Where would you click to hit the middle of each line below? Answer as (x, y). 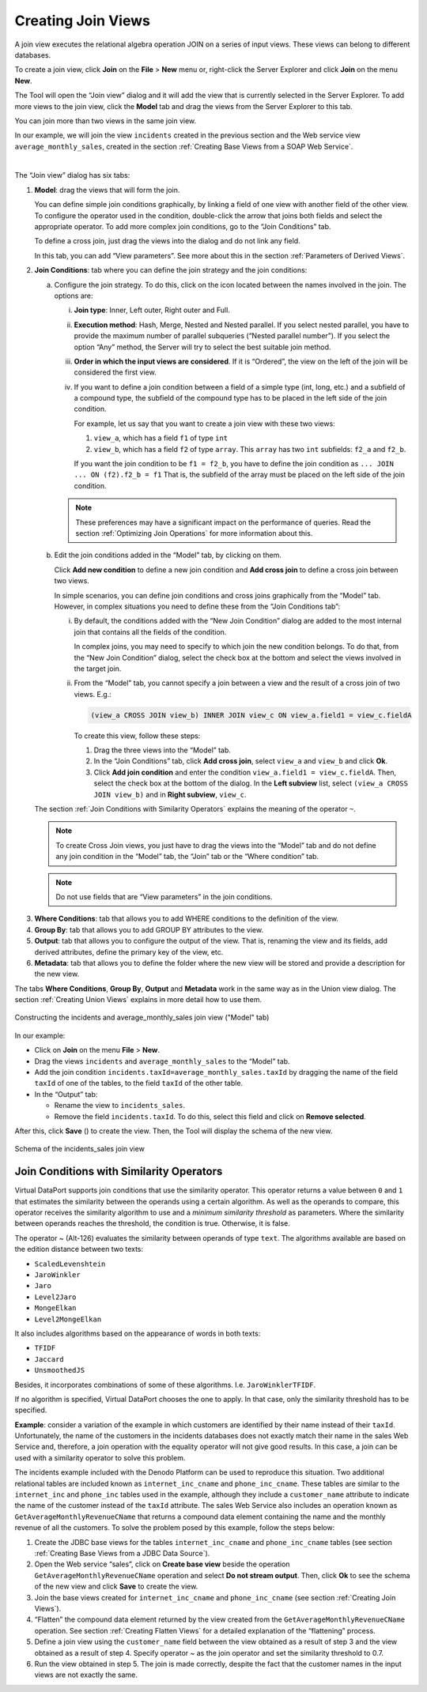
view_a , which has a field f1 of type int (161, 438)
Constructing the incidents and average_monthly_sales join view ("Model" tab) (142, 1017)
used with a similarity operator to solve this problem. (100, 1457)
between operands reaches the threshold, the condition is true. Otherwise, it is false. (152, 1223)
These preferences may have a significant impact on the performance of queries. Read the (223, 522)
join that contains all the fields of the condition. (150, 631)
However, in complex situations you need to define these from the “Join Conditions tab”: (197, 606)
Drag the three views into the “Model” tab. (162, 750)
